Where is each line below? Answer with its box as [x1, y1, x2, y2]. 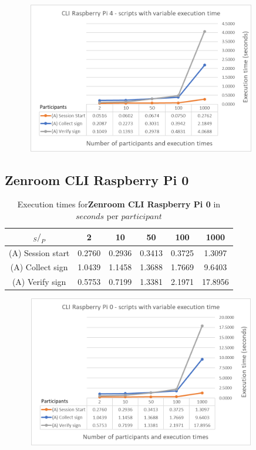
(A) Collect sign [10, 261, 68, 273]
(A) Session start [9, 246, 70, 258]
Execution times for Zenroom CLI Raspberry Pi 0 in [17, 198, 221, 210]
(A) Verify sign [12, 276, 66, 288]
